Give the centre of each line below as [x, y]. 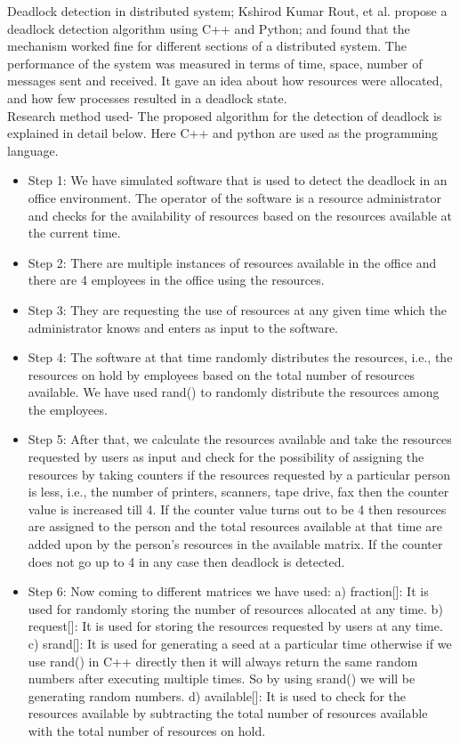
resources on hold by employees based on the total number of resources [222, 374]
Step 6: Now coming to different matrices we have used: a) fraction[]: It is [228, 591]
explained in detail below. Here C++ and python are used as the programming [223, 133]
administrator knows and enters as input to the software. [183, 327]
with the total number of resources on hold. [147, 730]
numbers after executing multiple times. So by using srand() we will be [222, 678]
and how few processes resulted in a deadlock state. [147, 97]
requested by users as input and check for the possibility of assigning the [226, 457]
